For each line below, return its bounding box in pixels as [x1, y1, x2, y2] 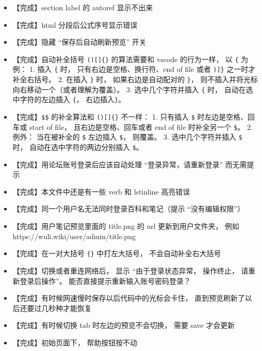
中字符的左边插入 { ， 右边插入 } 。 [12, 94, 126, 105]
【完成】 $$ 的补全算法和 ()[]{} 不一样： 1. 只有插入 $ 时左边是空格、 [12, 111, 248, 122]
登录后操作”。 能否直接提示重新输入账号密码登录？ [19, 275, 191, 286]
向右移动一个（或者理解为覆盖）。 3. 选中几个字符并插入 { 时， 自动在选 [12, 84, 253, 94]
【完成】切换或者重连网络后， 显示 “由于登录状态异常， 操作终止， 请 [12, 265, 249, 276]
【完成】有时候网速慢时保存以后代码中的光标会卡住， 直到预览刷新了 [12, 292, 245, 303]
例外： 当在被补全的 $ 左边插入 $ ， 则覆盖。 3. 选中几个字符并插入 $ [12, 131, 243, 142]
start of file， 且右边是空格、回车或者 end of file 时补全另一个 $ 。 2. [29, 121, 253, 132]
